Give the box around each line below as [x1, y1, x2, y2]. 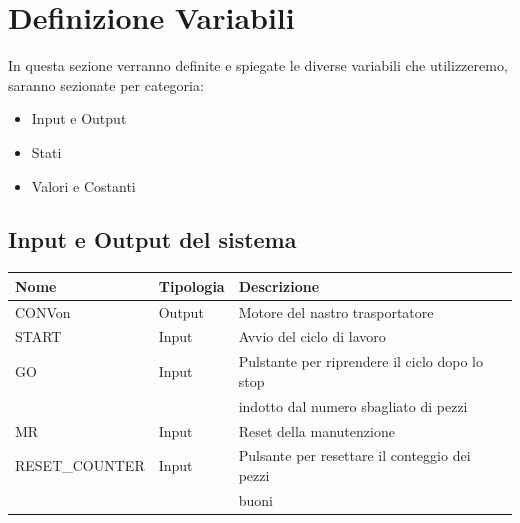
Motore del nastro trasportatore [238, 301, 434, 322]
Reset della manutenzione [238, 420, 395, 441]
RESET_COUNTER [15, 455, 145, 476]
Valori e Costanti [31, 175, 136, 196]
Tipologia [158, 275, 225, 296]
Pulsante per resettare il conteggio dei [238, 445, 471, 466]
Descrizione [238, 275, 320, 296]
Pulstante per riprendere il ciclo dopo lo [238, 351, 483, 372]
